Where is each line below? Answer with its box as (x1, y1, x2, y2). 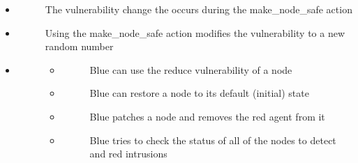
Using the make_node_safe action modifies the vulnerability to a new (45, 25, 345, 40)
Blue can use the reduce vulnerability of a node (89, 62, 292, 77)
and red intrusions (89, 146, 167, 161)
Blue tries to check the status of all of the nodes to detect (89, 132, 336, 147)
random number (45, 39, 114, 54)
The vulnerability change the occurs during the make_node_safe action (45, 2, 352, 16)
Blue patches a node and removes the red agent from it (89, 109, 325, 123)
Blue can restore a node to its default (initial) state (89, 86, 309, 100)
